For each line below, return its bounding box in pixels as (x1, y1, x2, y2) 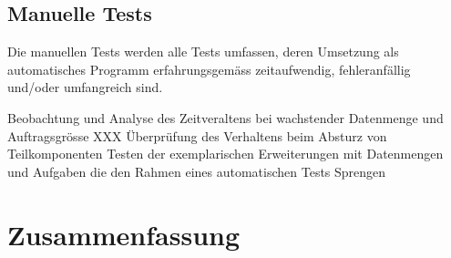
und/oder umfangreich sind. (7, 77, 163, 97)
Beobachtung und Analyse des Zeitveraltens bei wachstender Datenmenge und (7, 108, 444, 127)
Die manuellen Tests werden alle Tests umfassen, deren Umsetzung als (7, 42, 399, 61)
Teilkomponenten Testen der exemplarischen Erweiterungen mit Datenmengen (7, 144, 444, 163)
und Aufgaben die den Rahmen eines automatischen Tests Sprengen (7, 161, 386, 181)
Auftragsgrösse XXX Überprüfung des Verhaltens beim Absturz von (7, 126, 387, 145)
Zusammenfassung (7, 215, 241, 253)
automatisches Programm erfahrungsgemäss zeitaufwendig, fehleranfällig (7, 59, 411, 78)
